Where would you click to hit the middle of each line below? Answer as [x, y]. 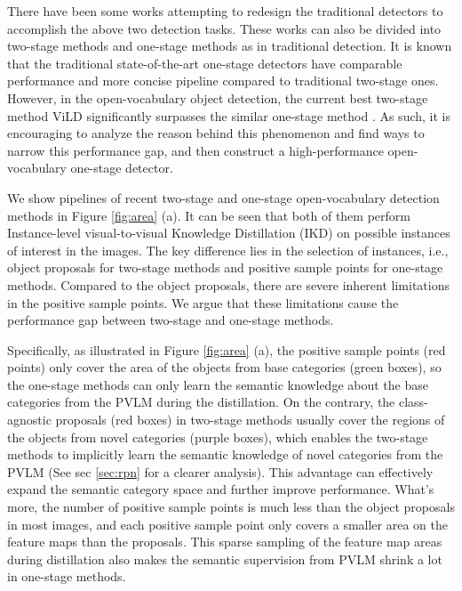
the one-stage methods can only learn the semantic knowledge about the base [218, 384]
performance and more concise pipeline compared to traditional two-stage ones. [223, 81]
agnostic [29, 420]
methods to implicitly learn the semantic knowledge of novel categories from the [225, 454]
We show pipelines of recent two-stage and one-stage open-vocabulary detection [223, 197]
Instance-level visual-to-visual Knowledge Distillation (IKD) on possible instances [229, 233]
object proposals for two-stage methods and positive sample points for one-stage [225, 267]
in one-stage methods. [67, 576]
